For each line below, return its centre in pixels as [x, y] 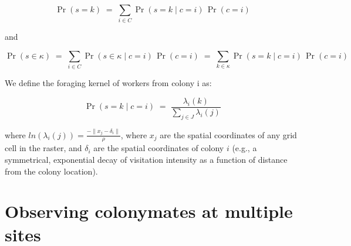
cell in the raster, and [43, 148]
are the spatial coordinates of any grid [228, 134]
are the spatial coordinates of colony [159, 148]
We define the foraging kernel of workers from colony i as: [108, 83]
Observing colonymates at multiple [149, 211]
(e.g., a [244, 148]
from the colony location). [51, 171]
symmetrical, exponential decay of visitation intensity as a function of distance [146, 160]
